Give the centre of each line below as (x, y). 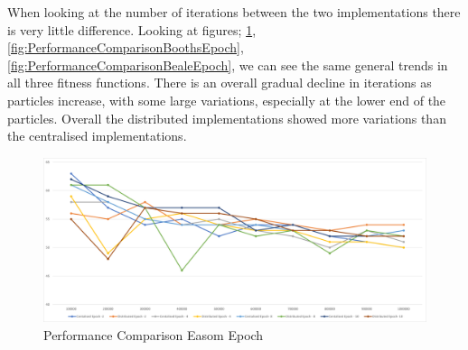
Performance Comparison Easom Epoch (154, 334)
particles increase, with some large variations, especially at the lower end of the (227, 100)
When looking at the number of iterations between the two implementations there (234, 12)
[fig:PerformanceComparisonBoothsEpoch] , (126, 47)
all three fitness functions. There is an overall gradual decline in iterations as (220, 83)
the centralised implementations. (97, 136)
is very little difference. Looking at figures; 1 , (132, 29)
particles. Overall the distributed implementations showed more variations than (227, 118)
